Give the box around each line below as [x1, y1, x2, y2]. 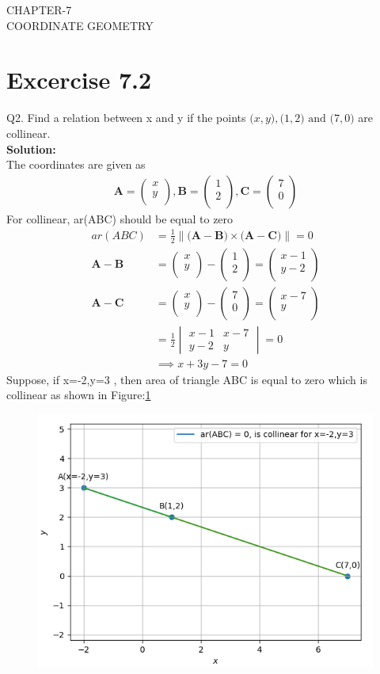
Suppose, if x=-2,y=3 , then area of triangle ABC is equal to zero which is [6, 371, 367, 387]
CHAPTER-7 [6, 2, 72, 17]
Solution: [6, 140, 56, 157]
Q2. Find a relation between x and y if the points [6, 109, 246, 126]
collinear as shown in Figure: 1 [6, 387, 151, 403]
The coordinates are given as [6, 156, 146, 173]
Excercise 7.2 [6, 63, 152, 96]
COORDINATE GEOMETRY [6, 17, 154, 33]
